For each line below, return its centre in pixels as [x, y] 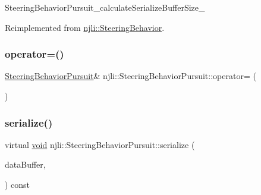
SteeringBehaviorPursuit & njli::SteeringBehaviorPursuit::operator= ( [130, 76]
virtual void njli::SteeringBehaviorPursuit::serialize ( [100, 144]
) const [18, 184]
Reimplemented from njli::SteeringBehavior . [85, 27]
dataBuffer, [25, 164]
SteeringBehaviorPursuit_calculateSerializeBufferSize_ [105, 7]
